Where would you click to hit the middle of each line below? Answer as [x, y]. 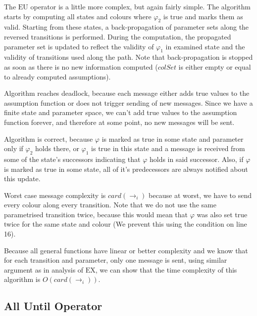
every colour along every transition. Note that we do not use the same [110, 205]
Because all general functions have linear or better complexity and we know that [126, 250]
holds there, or [57, 148]
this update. [22, 178]
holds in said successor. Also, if [196, 159]
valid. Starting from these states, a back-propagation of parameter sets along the [127, 27]
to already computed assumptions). [57, 76]
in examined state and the [205, 46]
